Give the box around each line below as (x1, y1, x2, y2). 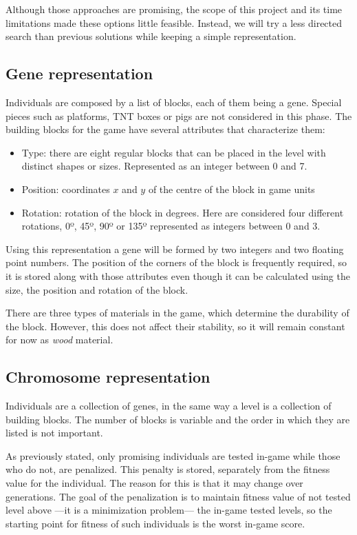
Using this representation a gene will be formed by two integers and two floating (6, 241, 344, 256)
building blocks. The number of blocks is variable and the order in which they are (6, 412, 350, 426)
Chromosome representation (6, 366, 210, 387)
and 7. (281, 159, 307, 173)
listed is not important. (6, 425, 103, 440)
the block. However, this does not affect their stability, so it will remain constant (6, 319, 345, 333)
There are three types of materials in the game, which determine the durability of (6, 305, 349, 320)
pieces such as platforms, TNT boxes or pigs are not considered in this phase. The (6, 108, 352, 123)
